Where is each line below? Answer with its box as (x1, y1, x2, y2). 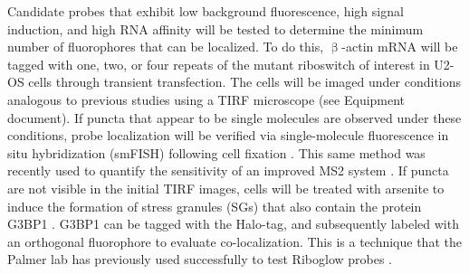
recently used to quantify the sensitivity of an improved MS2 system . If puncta (7, 161, 449, 180)
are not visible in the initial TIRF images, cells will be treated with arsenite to (7, 178, 445, 197)
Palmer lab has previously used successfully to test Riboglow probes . (7, 250, 393, 269)
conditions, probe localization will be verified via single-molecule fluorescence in (7, 126, 449, 145)
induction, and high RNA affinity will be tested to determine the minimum (7, 19, 424, 38)
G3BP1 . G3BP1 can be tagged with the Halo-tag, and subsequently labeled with (7, 214, 459, 233)
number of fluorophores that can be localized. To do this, (7, 37, 324, 56)
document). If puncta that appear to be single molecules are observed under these (7, 108, 462, 127)
